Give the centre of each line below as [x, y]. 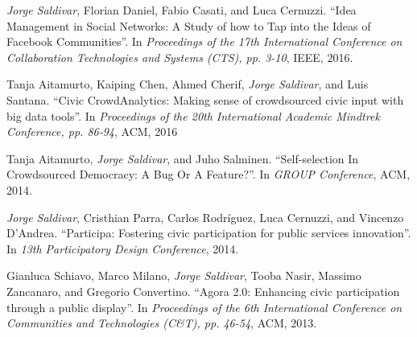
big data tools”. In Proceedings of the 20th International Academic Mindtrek [193, 115]
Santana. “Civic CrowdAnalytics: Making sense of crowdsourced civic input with [205, 99]
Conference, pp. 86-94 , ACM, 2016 [92, 132]
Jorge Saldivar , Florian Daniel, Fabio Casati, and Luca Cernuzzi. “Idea [182, 10]
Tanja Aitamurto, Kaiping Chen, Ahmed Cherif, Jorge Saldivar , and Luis [188, 84]
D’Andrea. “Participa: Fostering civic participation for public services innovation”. [209, 233]
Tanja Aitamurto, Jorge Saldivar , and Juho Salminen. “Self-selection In [183, 158]
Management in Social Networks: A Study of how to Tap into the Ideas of [189, 25]
